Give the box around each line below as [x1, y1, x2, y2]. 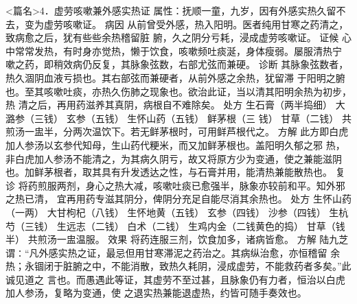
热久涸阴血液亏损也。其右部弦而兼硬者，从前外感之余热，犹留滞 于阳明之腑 [5, 70, 345, 84]
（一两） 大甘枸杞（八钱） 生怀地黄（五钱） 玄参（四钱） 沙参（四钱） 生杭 [5, 204, 349, 219]
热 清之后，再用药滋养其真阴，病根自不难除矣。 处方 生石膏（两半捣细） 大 [5, 97, 345, 112]
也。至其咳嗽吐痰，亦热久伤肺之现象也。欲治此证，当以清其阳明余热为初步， [5, 84, 352, 98]
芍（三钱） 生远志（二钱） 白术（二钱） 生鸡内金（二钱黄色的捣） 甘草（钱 [5, 218, 345, 233]
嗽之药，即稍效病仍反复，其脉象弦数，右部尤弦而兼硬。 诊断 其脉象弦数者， [5, 57, 349, 71]
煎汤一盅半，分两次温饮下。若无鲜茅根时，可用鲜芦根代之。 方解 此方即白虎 [5, 124, 349, 139]
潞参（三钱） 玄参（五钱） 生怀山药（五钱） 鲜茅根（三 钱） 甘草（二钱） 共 [5, 110, 352, 125]
